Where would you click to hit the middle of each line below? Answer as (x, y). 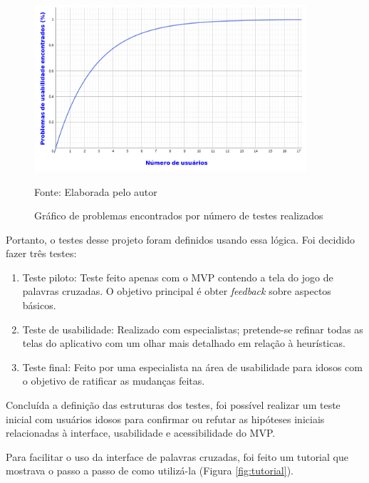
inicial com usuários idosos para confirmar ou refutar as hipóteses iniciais (165, 419)
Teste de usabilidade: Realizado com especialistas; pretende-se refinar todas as (193, 329)
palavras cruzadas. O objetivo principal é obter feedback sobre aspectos (177, 291)
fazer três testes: (41, 253)
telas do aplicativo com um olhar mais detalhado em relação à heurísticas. (184, 343)
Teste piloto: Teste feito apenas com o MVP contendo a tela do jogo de (178, 277)
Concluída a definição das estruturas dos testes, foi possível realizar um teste (173, 405)
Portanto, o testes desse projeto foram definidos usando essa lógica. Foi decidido (180, 239)
